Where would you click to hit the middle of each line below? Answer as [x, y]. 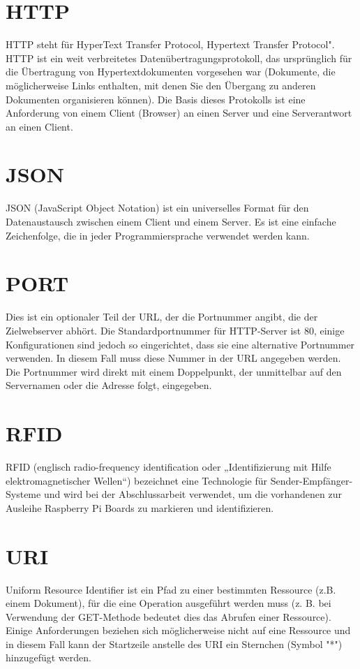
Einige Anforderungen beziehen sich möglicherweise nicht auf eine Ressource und [178, 630]
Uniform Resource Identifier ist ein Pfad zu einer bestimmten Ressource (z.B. [171, 589]
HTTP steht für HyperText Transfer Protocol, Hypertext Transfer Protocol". [170, 44]
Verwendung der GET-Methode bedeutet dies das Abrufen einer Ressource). [168, 616]
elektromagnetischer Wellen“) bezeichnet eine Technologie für [137, 480]
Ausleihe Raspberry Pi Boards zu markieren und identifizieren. [140, 507]
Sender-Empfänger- [312, 480]
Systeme [23, 494]
